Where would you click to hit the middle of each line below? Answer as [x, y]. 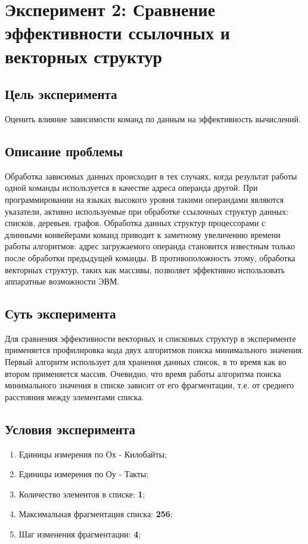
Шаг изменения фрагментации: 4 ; [80, 534]
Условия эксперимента [70, 429]
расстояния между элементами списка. [74, 396]
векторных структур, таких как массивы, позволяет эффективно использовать [145, 269]
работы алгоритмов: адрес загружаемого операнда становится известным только [150, 246]
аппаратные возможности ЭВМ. [62, 281]
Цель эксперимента [61, 94]
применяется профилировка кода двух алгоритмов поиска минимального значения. [154, 350]
